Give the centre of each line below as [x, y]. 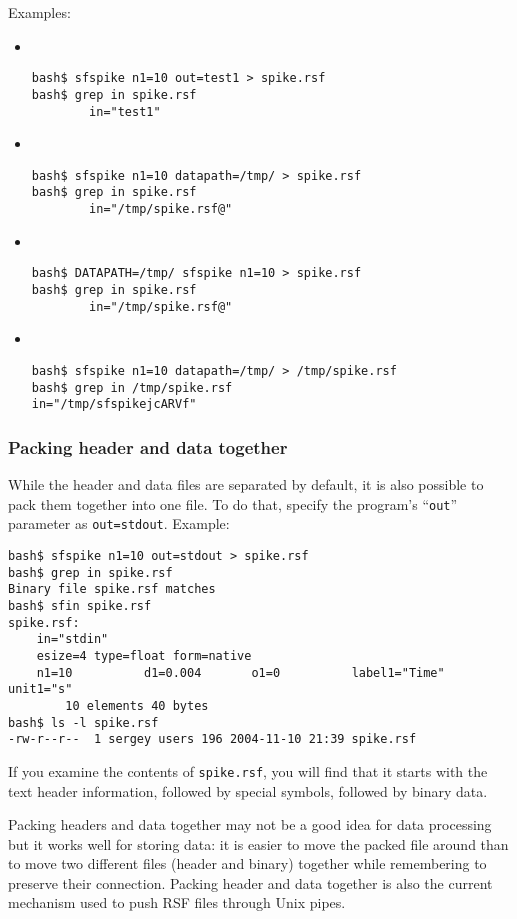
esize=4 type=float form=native [144, 655]
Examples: [39, 12]
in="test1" [125, 111]
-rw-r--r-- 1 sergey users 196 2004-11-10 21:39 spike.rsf [212, 739]
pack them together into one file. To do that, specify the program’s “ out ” [233, 503]
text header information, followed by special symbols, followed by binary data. [248, 790]
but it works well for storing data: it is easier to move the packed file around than [258, 843]
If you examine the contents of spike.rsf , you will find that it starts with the [248, 770]
